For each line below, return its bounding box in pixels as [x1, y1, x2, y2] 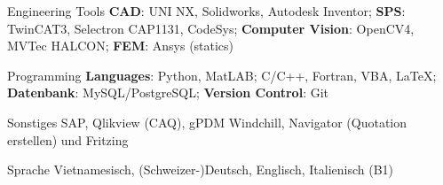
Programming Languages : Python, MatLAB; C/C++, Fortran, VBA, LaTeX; [7, 66, 437, 84]
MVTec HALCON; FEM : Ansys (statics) [7, 36, 234, 55]
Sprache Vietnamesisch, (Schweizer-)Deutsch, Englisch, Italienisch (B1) [7, 160, 394, 179]
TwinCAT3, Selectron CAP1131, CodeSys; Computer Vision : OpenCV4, [7, 19, 415, 37]
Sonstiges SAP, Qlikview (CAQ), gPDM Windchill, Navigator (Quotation [7, 112, 407, 131]
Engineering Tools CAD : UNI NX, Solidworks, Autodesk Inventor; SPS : [7, 2, 406, 19]
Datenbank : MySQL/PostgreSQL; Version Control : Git [7, 83, 329, 102]
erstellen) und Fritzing [7, 130, 129, 149]
